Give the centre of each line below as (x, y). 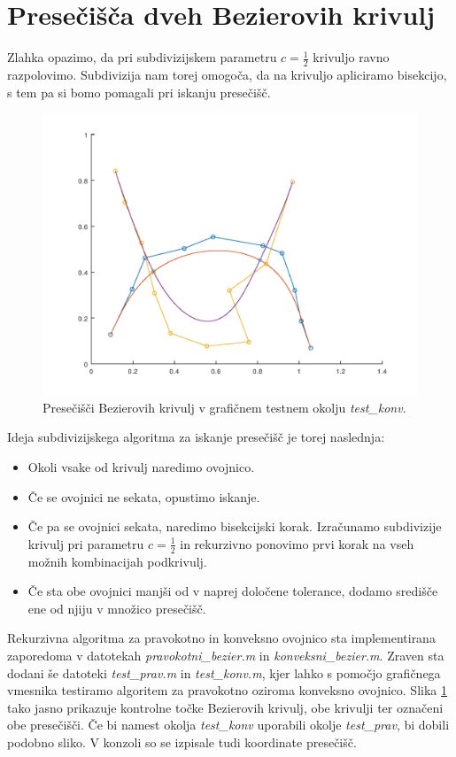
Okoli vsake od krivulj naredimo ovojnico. (141, 466)
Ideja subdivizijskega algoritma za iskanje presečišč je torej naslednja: (196, 437)
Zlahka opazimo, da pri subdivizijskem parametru (142, 57)
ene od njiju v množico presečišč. (117, 608)
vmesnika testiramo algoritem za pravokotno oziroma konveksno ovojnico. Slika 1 (227, 690)
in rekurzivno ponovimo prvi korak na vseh (297, 543)
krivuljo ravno (351, 57)
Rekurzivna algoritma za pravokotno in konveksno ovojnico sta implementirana (221, 638)
